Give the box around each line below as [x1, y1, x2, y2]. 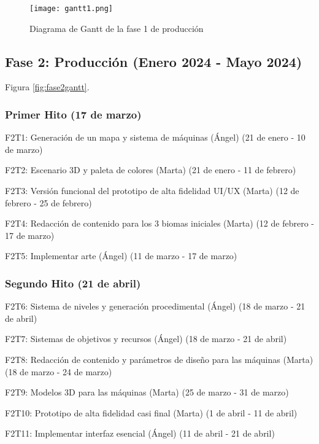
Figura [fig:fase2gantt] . [5, 80, 90, 93]
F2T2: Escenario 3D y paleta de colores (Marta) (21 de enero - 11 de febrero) [5, 163, 296, 176]
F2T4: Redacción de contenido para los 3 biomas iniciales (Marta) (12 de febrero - [5, 217, 314, 230]
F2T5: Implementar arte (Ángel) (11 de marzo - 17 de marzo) [5, 249, 237, 262]
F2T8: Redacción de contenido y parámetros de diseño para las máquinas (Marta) [5, 353, 313, 366]
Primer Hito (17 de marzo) [5, 106, 142, 122]
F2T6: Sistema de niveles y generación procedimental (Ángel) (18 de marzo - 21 [5, 300, 306, 313]
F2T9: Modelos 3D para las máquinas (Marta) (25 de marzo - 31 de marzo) [5, 386, 289, 399]
